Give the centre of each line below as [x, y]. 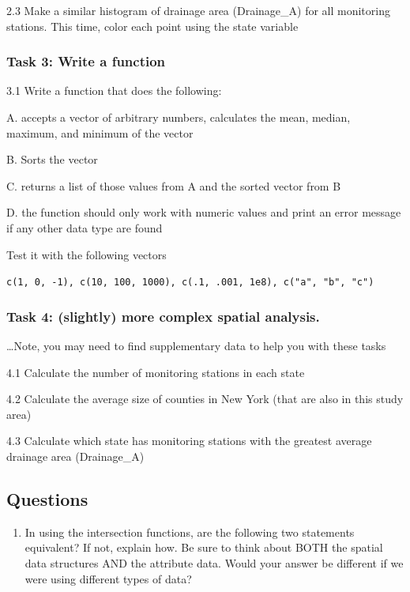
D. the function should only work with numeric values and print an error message [204, 212]
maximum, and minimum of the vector [100, 132]
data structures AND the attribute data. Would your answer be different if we [214, 562]
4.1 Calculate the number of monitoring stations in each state [156, 372]
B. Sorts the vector [52, 159]
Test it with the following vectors [87, 254]
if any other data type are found [85, 227]
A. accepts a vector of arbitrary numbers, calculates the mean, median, [179, 117]
